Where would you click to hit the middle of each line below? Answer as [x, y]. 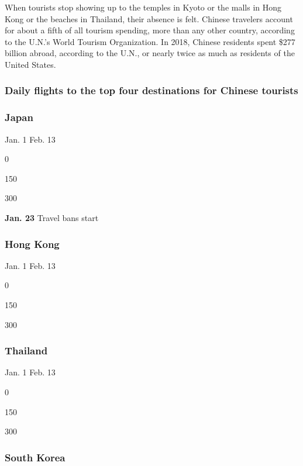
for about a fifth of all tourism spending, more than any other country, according [150, 30]
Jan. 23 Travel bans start [52, 218]
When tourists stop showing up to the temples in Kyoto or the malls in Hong [143, 7]
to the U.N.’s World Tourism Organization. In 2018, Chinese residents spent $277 [150, 41]
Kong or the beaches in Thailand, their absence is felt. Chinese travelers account [149, 18]
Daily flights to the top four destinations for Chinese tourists [151, 90]
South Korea [35, 457]
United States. [30, 64]
